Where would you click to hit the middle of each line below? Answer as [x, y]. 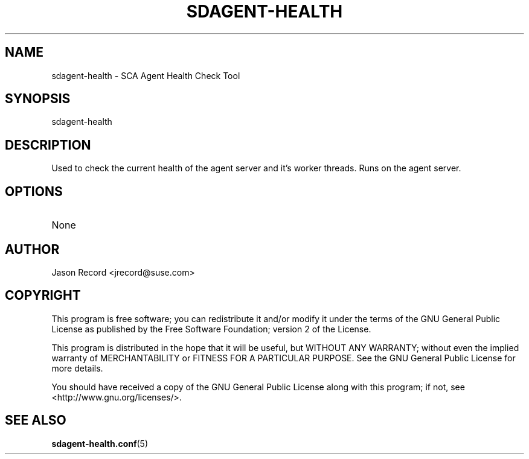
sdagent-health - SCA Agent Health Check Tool [146, 75]
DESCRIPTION [48, 145]
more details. [77, 368]
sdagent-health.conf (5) [100, 443]
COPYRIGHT [43, 296]
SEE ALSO [36, 420]
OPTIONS [34, 191]
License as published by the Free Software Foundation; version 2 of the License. [211, 329]
